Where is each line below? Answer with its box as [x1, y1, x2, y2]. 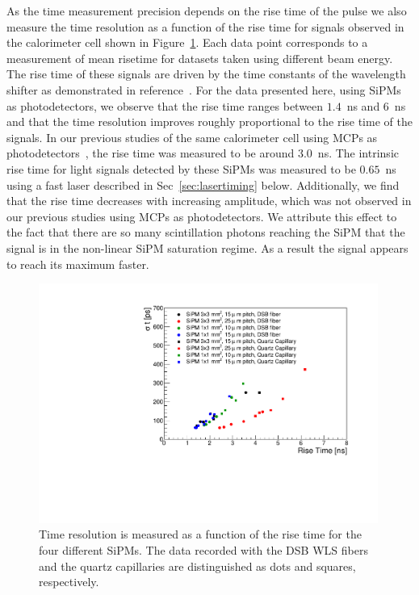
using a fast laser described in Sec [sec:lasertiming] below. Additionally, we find [6, 176, 400, 193]
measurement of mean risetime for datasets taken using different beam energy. [6, 49, 393, 66]
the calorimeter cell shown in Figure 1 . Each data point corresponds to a [6, 34, 368, 51]
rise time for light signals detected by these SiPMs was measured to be [6, 160, 356, 177]
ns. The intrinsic [317, 145, 399, 161]
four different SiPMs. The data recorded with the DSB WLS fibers [39, 541, 368, 558]
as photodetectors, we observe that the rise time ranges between [6, 97, 324, 114]
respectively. [39, 573, 99, 590]
